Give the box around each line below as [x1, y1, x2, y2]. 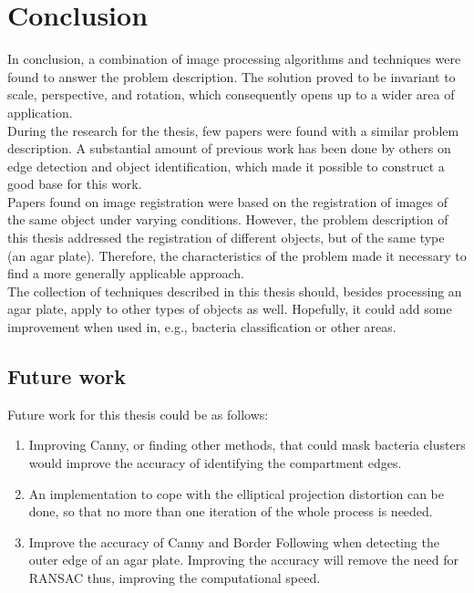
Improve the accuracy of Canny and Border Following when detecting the [28, 532, 439, 551]
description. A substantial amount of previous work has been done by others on [7, 139, 451, 158]
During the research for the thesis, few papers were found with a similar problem [7, 120, 459, 140]
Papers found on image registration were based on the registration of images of [7, 192, 448, 211]
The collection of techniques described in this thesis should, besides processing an [7, 281, 462, 300]
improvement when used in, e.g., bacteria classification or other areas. [7, 317, 397, 337]
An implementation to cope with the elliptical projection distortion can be [28, 484, 444, 503]
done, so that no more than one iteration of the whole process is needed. [28, 502, 433, 521]
